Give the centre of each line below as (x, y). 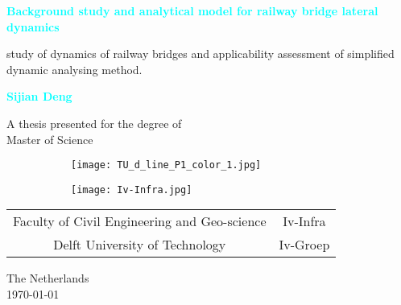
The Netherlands (48, 278)
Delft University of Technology (140, 245)
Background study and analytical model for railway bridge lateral (192, 10)
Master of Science (50, 139)
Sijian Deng (39, 96)
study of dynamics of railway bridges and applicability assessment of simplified (200, 54)
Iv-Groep (304, 245)
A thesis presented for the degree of (94, 123)
